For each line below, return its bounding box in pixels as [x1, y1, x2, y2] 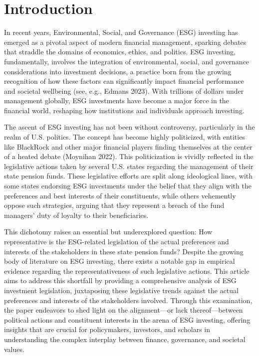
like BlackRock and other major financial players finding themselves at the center [4, 141, 253, 152]
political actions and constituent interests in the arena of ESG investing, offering [4, 314, 251, 325]
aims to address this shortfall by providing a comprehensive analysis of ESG [4, 275, 237, 286]
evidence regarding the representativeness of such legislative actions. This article [4, 265, 250, 276]
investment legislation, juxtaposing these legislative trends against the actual [4, 285, 239, 295]
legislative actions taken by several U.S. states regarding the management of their [4, 161, 254, 171]
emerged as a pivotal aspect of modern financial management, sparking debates [4, 36, 247, 47]
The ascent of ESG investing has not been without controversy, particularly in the [4, 122, 255, 132]
